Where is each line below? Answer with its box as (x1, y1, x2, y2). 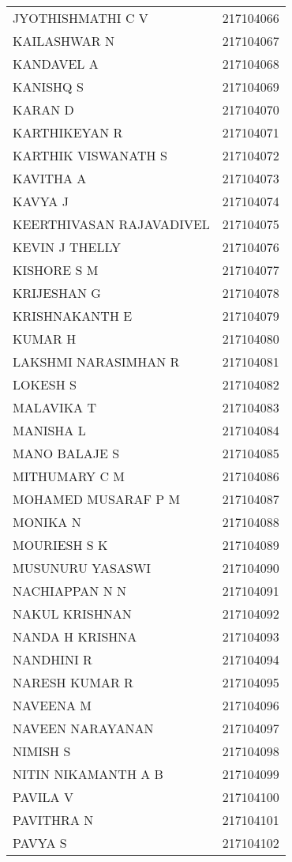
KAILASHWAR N (13, 32, 114, 50)
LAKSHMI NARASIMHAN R (13, 352, 180, 371)
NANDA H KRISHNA (13, 627, 137, 646)
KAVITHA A (13, 169, 87, 187)
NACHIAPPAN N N (13, 582, 127, 600)
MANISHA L (13, 421, 86, 439)
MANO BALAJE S (13, 444, 120, 462)
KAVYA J (13, 192, 69, 210)
